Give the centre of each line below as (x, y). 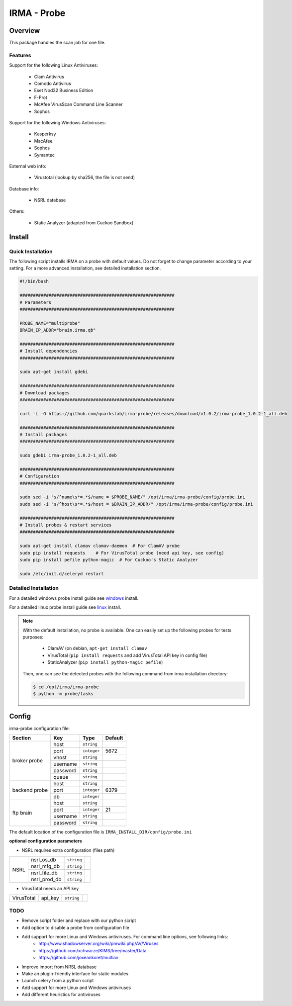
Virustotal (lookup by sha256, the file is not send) (85, 178)
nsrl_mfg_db (45, 866)
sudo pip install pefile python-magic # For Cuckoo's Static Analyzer (109, 560)
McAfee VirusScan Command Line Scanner (78, 104)
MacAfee (43, 141)
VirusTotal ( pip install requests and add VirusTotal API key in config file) (127, 655)
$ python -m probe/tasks (63, 694)
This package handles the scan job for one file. (57, 43)
